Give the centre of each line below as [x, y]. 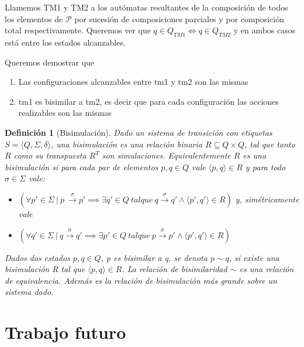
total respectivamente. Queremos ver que [78, 30]
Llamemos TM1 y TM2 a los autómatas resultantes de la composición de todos [146, 7]
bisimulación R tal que [45, 269]
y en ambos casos [265, 30]
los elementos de [34, 18]
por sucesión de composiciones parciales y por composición [179, 18]
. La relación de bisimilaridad [175, 269]
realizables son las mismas [65, 113]
